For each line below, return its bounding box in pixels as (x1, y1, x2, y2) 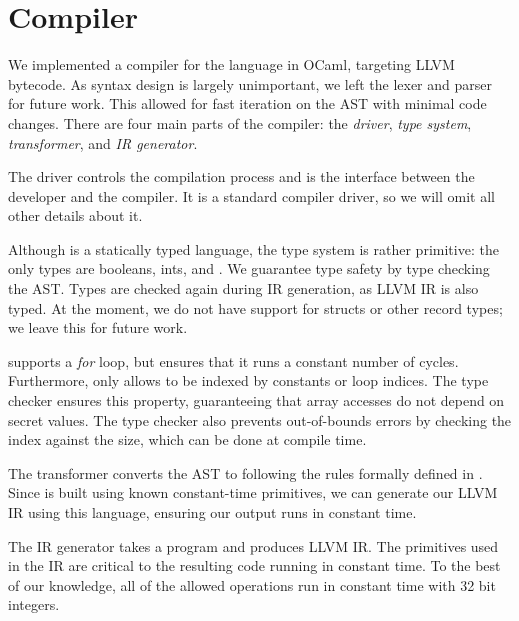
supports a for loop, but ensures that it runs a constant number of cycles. (8, 350, 459, 371)
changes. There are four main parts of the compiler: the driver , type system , (8, 112, 472, 133)
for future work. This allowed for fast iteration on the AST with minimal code (8, 93, 487, 114)
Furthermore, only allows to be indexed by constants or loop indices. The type (8, 370, 489, 391)
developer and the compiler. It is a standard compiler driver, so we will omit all (8, 185, 495, 206)
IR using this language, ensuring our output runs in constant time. (8, 502, 417, 522)
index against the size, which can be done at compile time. (8, 429, 367, 450)
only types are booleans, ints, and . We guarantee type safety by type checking (8, 258, 490, 279)
